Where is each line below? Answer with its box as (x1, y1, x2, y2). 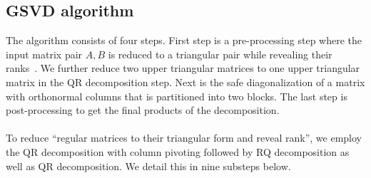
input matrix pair (6, 46, 83, 61)
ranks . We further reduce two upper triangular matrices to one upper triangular (6, 61, 360, 75)
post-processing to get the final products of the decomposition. (6, 103, 280, 117)
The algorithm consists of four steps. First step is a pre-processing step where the (6, 33, 362, 48)
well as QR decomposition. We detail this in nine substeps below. (6, 158, 291, 173)
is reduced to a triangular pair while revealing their (108, 46, 332, 61)
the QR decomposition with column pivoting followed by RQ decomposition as (6, 144, 350, 159)
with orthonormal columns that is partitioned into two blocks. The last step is (6, 88, 347, 103)
